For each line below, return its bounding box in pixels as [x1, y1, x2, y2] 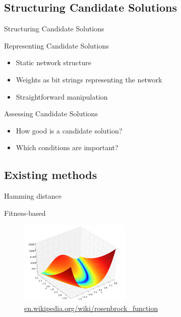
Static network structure [16, 57, 91, 68]
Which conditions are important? [16, 142, 118, 153]
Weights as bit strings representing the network [16, 74, 162, 84]
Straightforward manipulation [16, 91, 108, 102]
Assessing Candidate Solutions [4, 108, 98, 119]
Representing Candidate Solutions [4, 40, 109, 51]
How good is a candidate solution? [16, 125, 123, 135]
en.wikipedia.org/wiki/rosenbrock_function [24, 302, 158, 313]
